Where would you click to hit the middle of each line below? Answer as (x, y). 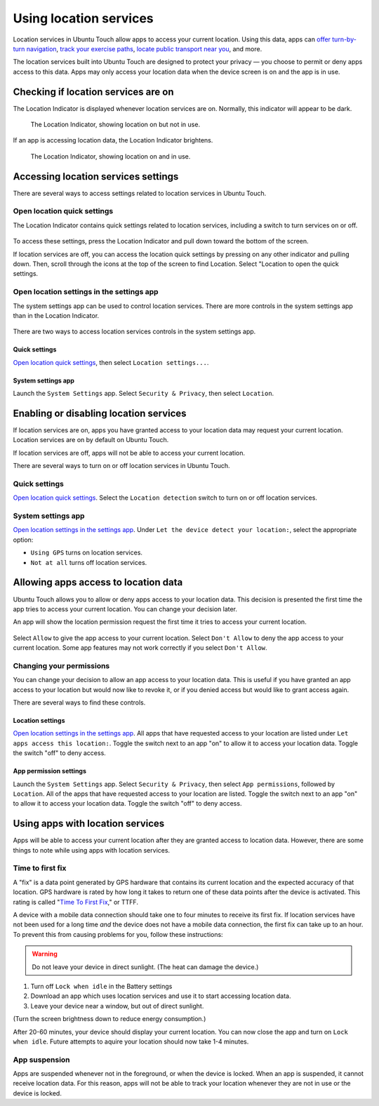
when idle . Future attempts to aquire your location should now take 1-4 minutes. (131, 1041)
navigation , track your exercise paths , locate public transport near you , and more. (144, 48)
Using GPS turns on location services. (87, 553)
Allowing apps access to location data (98, 582)
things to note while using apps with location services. (92, 850)
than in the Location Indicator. (56, 315)
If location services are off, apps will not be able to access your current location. (129, 453)
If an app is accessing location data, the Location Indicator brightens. (113, 140)
